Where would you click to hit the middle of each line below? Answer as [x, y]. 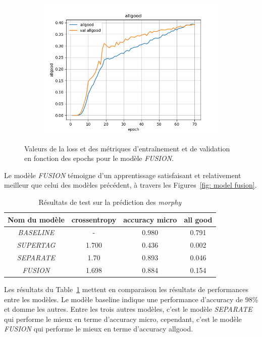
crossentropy [94, 219]
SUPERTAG [36, 245]
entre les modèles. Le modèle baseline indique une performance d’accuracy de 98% [131, 299]
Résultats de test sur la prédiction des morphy [110, 202]
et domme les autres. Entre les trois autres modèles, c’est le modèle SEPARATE [128, 309]
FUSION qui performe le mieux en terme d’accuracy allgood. [99, 329]
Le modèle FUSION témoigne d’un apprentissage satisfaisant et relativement [123, 175]
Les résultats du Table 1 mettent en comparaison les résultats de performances [126, 289]
